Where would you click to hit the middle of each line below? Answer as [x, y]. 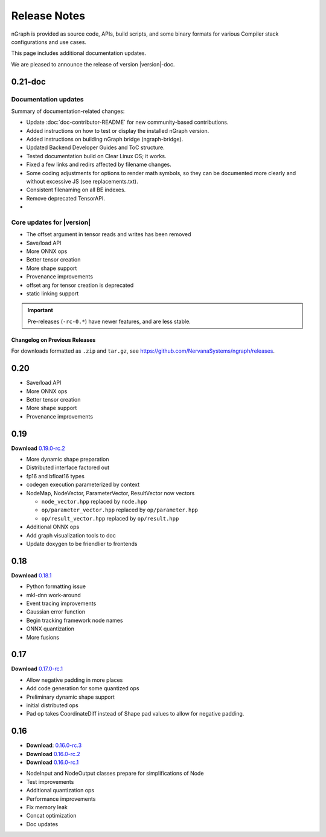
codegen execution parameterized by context [83, 485]
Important [40, 310]
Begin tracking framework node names [75, 620]
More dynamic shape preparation [68, 459]
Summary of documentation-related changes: [68, 111]
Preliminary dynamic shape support [70, 697]
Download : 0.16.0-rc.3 [54, 745]
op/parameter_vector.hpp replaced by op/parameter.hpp [120, 510]
